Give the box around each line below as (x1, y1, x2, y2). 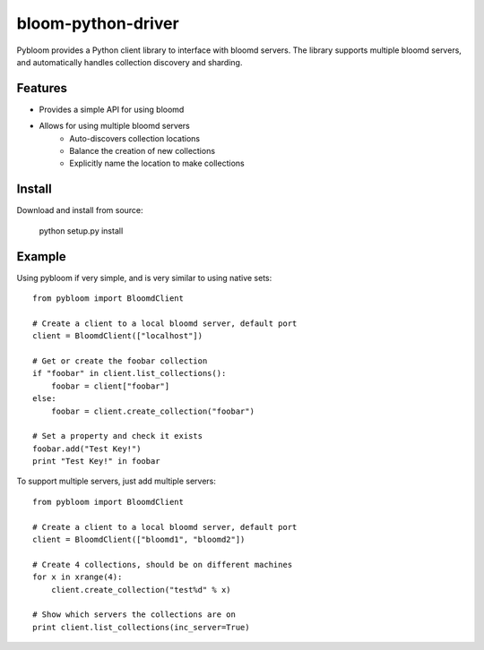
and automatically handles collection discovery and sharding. (16, 56, 243, 67)
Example (16, 249, 66, 264)
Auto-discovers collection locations (69, 133, 201, 143)
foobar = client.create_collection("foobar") (50, 406, 255, 416)
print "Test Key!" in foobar (32, 457, 160, 466)
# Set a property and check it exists (32, 431, 203, 441)
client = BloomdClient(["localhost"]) (32, 331, 203, 341)
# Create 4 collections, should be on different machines (32, 560, 293, 569)
